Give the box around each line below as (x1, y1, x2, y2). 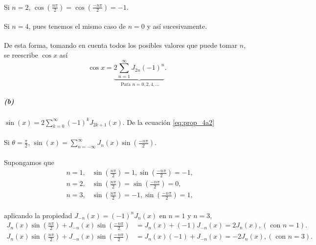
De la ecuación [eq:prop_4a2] (127, 117, 215, 127)
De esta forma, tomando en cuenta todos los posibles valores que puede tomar (4, 40, 238, 50)
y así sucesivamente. (147, 21, 207, 31)
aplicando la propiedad (4, 210, 72, 220)
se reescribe (4, 49, 38, 60)
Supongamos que (4, 157, 54, 167)
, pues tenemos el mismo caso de (28, 21, 126, 31)
